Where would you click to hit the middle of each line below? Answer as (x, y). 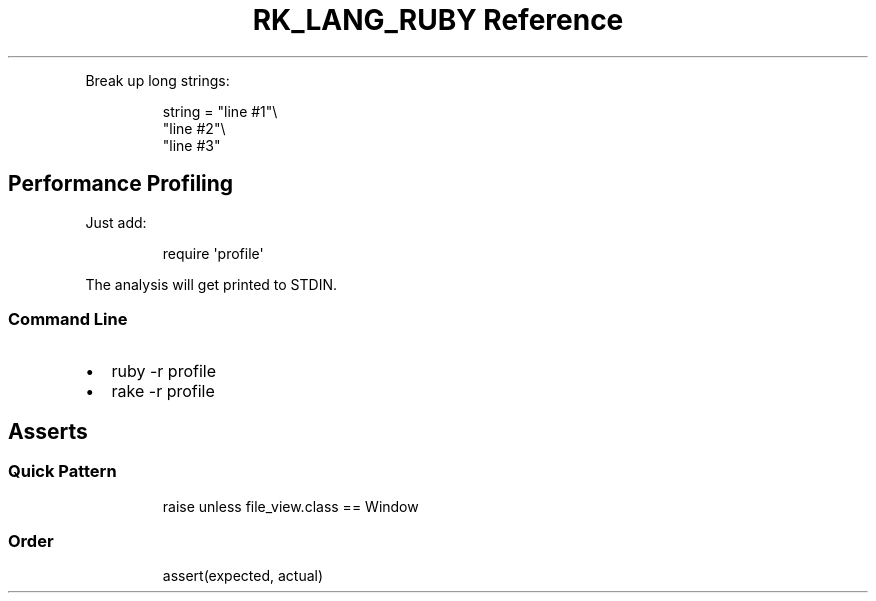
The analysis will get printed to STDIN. (211, 284)
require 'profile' (213, 253)
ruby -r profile (164, 371)
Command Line (68, 318)
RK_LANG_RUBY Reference (438, 20)
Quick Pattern (62, 471)
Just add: (116, 222)
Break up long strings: (157, 80)
